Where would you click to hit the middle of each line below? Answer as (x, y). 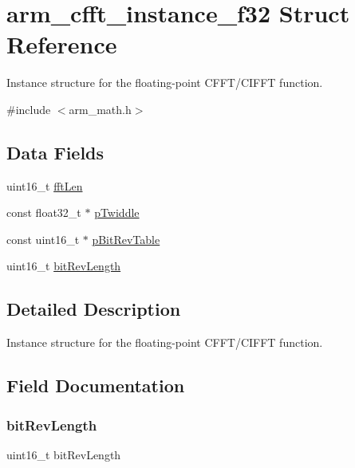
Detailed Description (94, 309)
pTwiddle (117, 212)
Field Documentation (96, 385)
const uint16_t (43, 239)
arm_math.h (100, 109)
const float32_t (44, 212)
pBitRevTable (126, 239)
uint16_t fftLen (45, 185)
